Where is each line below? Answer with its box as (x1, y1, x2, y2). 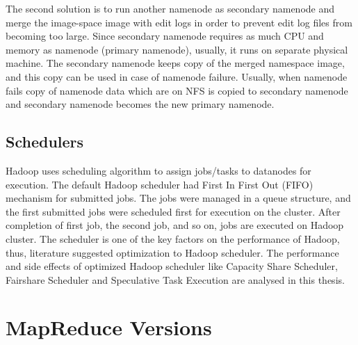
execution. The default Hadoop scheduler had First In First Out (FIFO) (6, 177, 314, 191)
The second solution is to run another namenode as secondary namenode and (6, 1, 335, 15)
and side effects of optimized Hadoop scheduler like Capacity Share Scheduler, (6, 259, 338, 273)
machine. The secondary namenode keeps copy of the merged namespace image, (6, 56, 345, 70)
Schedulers (6, 131, 84, 152)
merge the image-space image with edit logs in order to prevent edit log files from (6, 15, 352, 29)
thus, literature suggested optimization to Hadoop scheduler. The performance (6, 245, 339, 259)
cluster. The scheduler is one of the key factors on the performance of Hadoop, (6, 231, 340, 246)
